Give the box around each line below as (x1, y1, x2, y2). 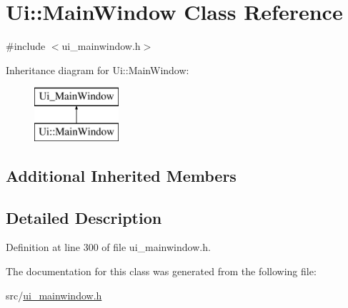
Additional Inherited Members (6, 164, 237, 186)
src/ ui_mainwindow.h (6, 287, 102, 302)
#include (6, 38, 46, 53)
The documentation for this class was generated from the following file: (6, 264, 317, 279)
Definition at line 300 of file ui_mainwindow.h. (6, 240, 211, 255)
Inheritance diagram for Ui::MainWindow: (6, 62, 189, 77)
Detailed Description (6, 206, 162, 228)
